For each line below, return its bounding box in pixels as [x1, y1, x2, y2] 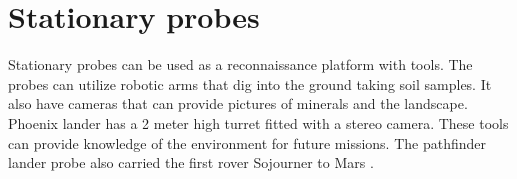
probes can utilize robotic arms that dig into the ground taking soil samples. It [8, 73, 492, 94]
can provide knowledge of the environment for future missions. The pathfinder [8, 132, 487, 153]
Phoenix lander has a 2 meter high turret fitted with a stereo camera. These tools [8, 112, 509, 133]
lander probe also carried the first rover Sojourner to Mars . [8, 152, 374, 173]
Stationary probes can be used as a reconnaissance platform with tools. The [8, 54, 473, 75]
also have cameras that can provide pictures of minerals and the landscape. [8, 93, 468, 114]
